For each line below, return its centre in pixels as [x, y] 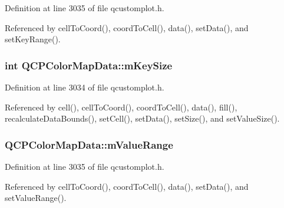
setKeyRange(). [33, 39]
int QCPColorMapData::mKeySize [89, 65]
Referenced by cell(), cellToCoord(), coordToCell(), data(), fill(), [121, 107]
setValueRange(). [36, 198]
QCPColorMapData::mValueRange [89, 144]
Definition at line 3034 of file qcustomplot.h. [85, 87]
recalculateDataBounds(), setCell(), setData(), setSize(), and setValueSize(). [142, 118]
